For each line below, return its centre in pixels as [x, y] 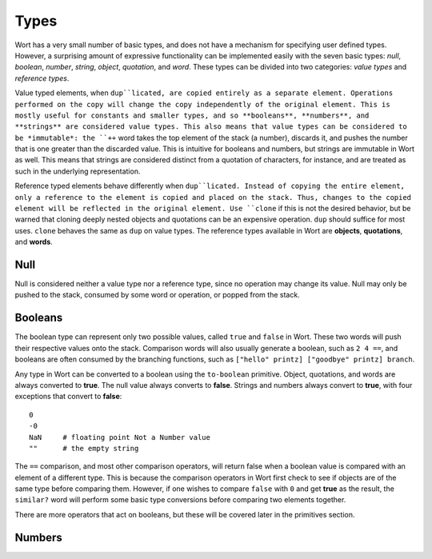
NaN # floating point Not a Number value [120, 437]
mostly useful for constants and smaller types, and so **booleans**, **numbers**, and [192, 115]
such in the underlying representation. [78, 171]
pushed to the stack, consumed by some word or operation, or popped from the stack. [157, 295]
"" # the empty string [84, 448]
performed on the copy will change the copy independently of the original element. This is [203, 104]
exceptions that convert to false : [68, 397]
